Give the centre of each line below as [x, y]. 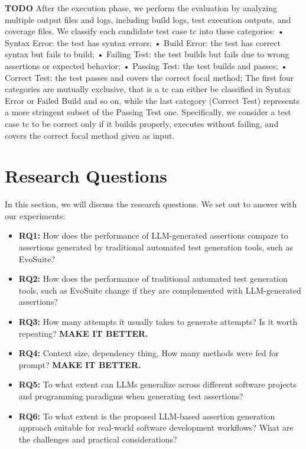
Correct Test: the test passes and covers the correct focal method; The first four [149, 77]
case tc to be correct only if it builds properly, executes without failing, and [142, 123]
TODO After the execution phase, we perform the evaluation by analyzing [141, 8]
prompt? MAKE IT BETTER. [80, 364]
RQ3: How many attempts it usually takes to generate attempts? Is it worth [158, 321]
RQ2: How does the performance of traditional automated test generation [153, 279]
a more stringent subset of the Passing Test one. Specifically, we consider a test [148, 112]
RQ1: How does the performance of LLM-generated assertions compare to [153, 235]
